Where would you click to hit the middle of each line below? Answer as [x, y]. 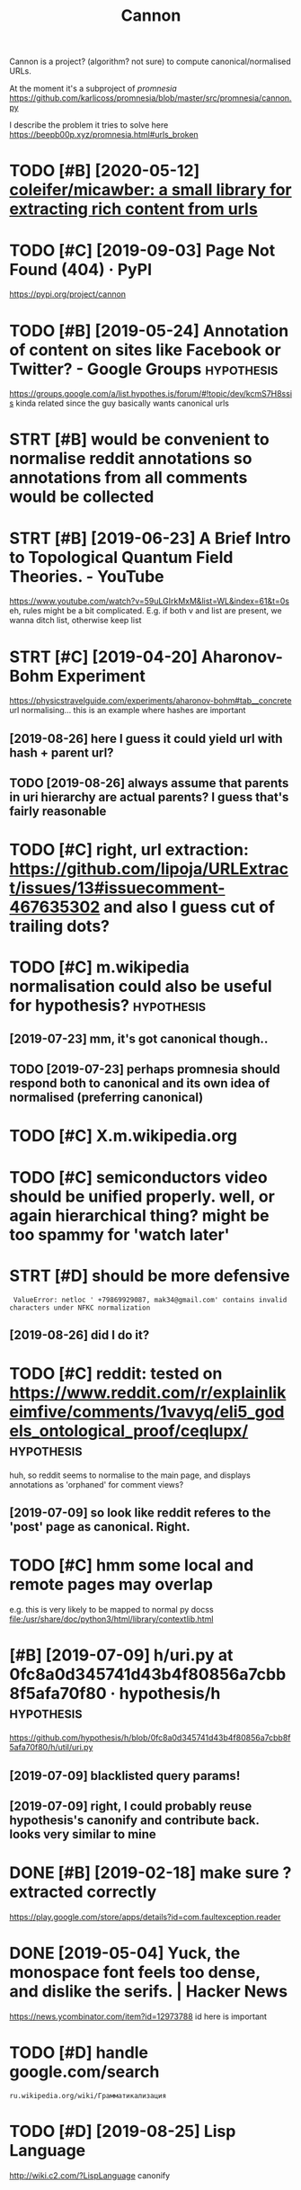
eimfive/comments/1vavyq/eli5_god [147, 1412]
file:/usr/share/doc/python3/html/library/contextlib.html [111, 1619]
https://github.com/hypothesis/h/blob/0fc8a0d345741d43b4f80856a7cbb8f [150, 1738]
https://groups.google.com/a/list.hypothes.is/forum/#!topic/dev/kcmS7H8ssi [151, 394]
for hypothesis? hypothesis [108, 1006]
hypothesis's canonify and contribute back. [134, 1820]
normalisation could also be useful [141, 987]
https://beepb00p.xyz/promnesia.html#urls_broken [104, 135]
